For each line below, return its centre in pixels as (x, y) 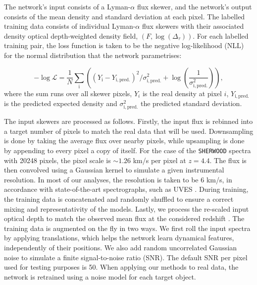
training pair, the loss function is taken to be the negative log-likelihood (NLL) (124, 45)
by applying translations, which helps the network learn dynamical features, (119, 238)
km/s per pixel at (159, 160)
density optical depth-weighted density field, (71, 35)
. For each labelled (221, 35)
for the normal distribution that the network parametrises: (93, 55)
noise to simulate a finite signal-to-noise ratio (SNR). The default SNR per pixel (126, 257)
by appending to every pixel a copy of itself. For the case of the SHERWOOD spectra (128, 150)
